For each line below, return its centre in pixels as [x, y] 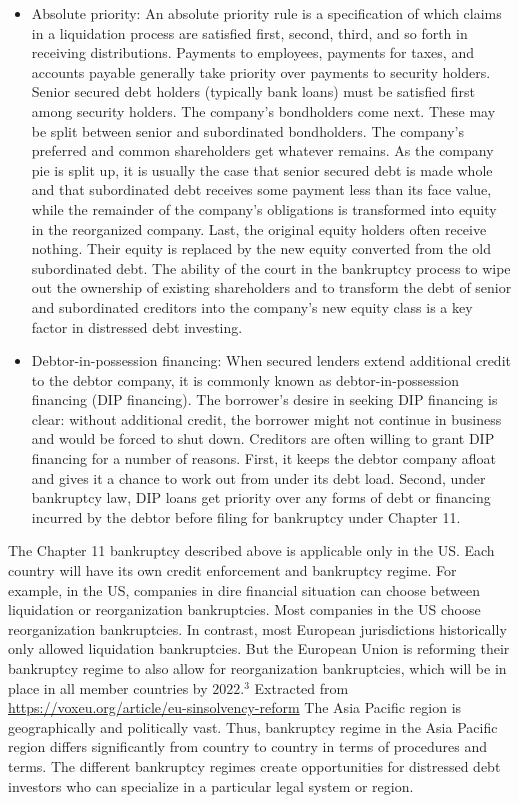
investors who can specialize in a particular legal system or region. [211, 785]
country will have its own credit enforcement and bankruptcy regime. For [232, 570]
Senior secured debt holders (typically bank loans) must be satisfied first [253, 91]
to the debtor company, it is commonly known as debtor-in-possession [245, 379]
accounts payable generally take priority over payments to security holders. [261, 71]
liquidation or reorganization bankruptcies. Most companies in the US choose [244, 609]
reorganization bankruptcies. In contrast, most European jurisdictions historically [257, 628]
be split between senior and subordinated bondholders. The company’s [248, 130]
